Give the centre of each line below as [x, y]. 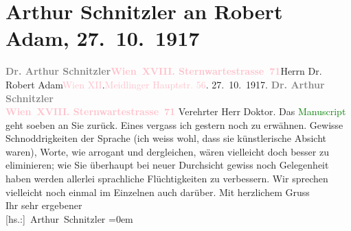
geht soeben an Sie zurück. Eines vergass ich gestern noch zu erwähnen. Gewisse [174, 124]
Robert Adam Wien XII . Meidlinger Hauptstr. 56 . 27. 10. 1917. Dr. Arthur [165, 84]
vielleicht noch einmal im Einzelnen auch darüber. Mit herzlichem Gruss [158, 192]
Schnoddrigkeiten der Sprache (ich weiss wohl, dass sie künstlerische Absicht [166, 138]
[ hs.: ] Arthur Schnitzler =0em [69, 218]
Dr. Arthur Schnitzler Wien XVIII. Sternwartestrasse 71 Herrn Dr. [164, 71]
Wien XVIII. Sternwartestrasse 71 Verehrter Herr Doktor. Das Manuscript [176, 111]
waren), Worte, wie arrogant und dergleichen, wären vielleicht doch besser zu [167, 151]
